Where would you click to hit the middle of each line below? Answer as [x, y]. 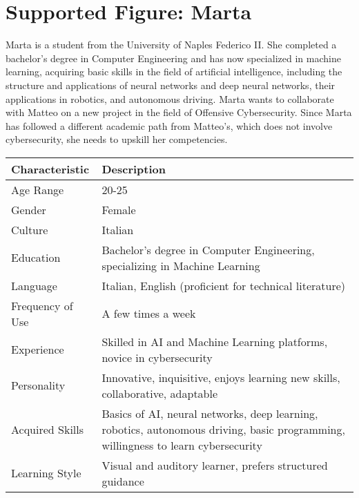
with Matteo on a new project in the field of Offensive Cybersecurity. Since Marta [179, 112]
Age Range [38, 189]
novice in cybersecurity [157, 357]
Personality [38, 385]
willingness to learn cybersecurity [182, 445]
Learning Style [46, 473]
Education [36, 258]
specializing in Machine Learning [181, 265]
